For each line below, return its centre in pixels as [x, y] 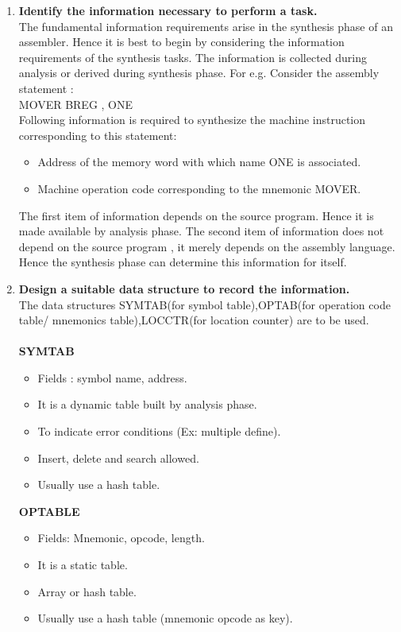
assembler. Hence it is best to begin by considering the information [181, 42]
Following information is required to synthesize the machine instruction [192, 120]
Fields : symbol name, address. [112, 377]
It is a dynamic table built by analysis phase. [147, 404]
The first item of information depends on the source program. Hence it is [196, 215]
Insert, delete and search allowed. [118, 458]
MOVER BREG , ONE [76, 104]
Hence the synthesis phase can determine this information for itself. [183, 262]
